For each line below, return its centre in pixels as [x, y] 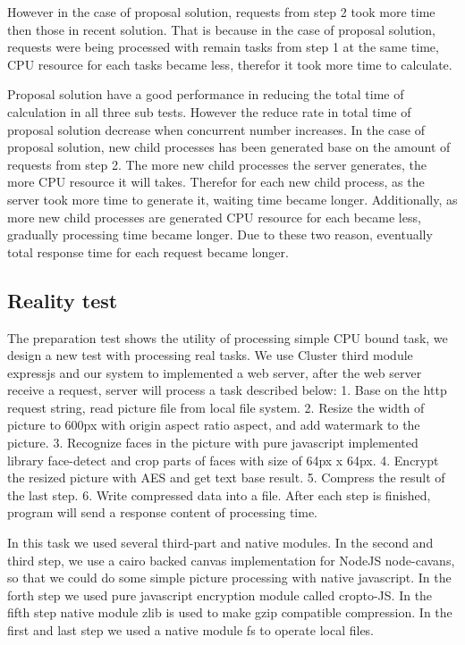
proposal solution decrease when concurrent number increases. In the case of [216, 129]
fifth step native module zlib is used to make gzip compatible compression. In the [230, 612]
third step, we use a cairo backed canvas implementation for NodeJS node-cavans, [231, 560]
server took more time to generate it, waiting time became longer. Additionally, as [232, 199]
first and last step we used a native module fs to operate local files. [191, 630]
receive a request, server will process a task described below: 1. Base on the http [227, 390]
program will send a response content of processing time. [163, 512]
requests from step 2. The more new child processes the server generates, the [217, 164]
